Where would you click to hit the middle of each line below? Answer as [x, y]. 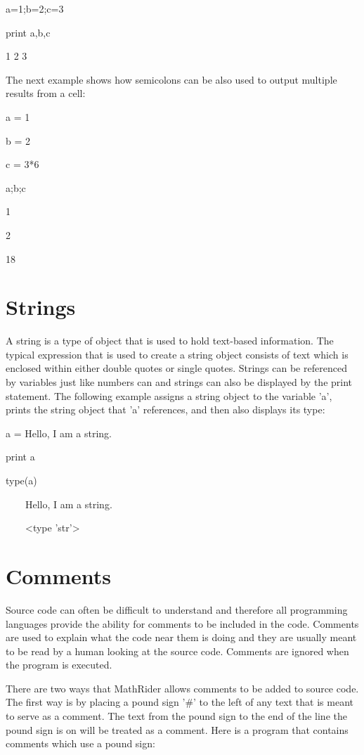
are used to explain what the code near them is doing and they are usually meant [181, 637]
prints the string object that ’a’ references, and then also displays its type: [165, 409]
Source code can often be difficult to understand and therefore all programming [177, 609]
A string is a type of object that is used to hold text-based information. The [170, 341]
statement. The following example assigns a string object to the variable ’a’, [169, 395]
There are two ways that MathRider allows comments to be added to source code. [182, 688]
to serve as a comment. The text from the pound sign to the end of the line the [176, 716]
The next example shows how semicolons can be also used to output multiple [171, 79]
